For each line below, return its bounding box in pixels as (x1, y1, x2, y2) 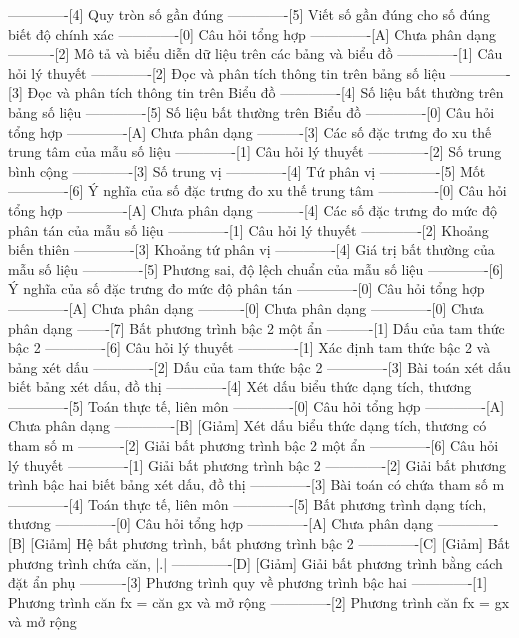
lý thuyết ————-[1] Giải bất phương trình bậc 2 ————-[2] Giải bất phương (8, 454, 507, 475)
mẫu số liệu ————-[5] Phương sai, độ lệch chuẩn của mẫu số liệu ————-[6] (8, 258, 504, 279)
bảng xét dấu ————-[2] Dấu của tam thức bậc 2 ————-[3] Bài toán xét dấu (8, 356, 511, 377)
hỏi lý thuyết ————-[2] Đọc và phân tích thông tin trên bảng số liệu (8, 62, 446, 83)
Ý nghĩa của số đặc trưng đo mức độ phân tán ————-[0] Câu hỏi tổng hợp (8, 278, 485, 299)
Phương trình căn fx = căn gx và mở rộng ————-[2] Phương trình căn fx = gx (8, 591, 510, 612)
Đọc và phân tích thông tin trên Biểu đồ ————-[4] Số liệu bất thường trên (27, 82, 504, 103)
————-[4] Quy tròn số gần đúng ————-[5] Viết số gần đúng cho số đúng (8, 4, 491, 24)
